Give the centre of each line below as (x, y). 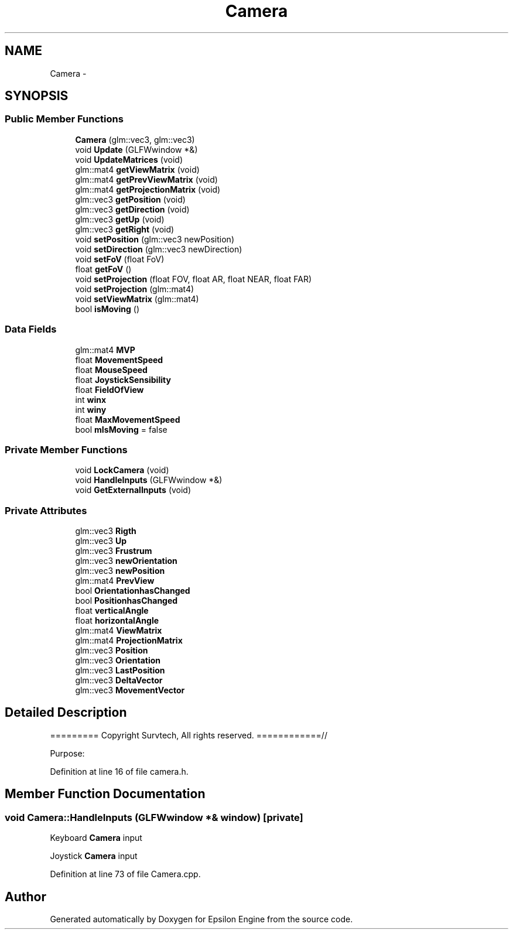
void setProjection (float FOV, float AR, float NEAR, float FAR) (193, 279)
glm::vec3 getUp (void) (120, 219)
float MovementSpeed (119, 360)
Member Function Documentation (105, 794)
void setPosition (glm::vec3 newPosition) (155, 239)
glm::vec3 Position (112, 651)
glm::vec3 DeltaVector (119, 680)
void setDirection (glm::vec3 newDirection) (159, 249)
